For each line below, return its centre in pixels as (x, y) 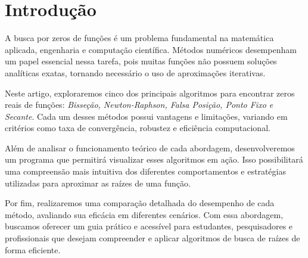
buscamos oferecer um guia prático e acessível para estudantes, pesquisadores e (149, 226)
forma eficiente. (33, 249)
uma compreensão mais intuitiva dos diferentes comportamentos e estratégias (145, 171)
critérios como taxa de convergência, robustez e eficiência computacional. (138, 128)
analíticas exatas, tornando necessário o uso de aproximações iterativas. (135, 72)
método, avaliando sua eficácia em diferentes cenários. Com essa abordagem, (144, 214)
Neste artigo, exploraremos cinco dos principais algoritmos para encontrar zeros (150, 93)
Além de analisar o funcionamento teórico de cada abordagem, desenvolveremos (150, 147)
